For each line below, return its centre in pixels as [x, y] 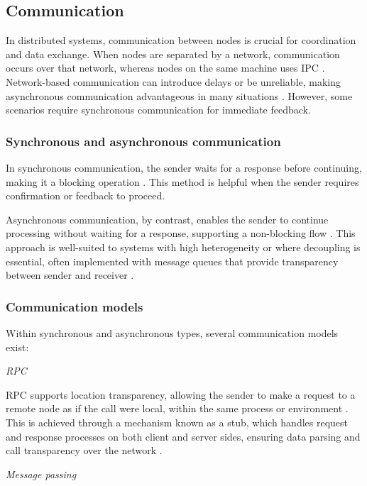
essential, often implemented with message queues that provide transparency [172, 261]
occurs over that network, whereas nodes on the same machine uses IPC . [165, 68]
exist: [17, 347]
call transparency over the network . [84, 450]
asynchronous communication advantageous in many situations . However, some [179, 95]
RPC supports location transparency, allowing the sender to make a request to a [181, 394]
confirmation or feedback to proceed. [86, 195]
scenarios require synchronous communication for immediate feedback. [158, 110]
